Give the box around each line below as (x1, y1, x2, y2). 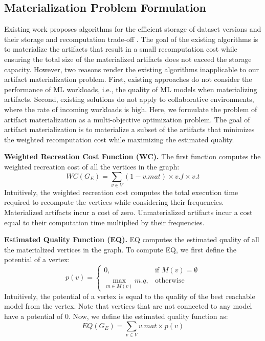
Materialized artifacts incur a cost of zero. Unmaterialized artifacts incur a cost (4, 207, 253, 218)
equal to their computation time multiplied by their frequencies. (4, 217, 205, 227)
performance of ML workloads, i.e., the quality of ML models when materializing (4, 83, 257, 94)
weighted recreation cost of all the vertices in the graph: (4, 161, 180, 172)
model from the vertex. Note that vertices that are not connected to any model (4, 301, 252, 311)
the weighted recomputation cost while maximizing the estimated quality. (4, 134, 234, 144)
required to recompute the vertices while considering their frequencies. (4, 197, 224, 207)
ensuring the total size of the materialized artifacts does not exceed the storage (4, 53, 252, 64)
